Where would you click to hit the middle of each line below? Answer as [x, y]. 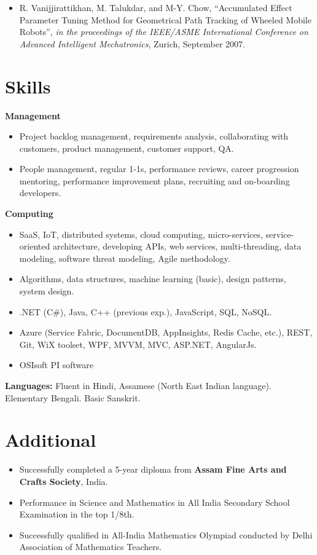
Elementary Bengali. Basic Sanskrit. [73, 397]
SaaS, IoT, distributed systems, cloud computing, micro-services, [141, 234]
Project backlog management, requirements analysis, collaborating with [154, 136]
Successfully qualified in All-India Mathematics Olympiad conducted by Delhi [166, 534]
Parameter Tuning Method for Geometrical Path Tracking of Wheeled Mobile [165, 19]
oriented [35, 246]
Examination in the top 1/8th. [77, 514]
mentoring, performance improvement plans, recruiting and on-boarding [155, 180]
